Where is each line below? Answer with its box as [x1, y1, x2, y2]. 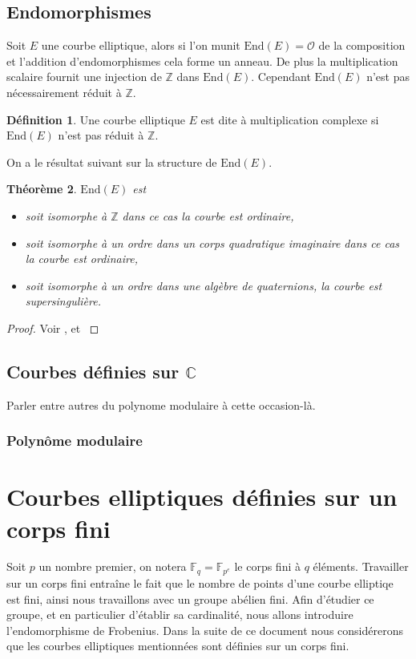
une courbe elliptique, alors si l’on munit [41, 37, 240, 54]
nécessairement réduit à [6, 83, 122, 100]
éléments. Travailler [313, 558, 409, 575]
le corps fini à [234, 558, 301, 575]
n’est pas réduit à [58, 127, 144, 144]
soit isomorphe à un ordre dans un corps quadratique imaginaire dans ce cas [25, 234, 400, 251]
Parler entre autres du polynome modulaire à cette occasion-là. [6, 396, 316, 413]
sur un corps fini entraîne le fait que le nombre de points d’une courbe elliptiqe [6, 574, 394, 591]
